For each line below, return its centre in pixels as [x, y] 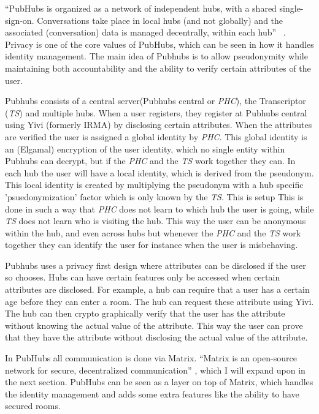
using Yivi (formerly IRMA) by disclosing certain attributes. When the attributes [159, 125]
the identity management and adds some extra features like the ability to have [152, 393]
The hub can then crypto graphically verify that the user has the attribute [145, 313]
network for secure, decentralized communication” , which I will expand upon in [155, 370]
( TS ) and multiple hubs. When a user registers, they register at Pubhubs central [156, 112]
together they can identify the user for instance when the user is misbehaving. [152, 245]
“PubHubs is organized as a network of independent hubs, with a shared [141, 8]
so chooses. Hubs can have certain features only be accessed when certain [143, 277]
